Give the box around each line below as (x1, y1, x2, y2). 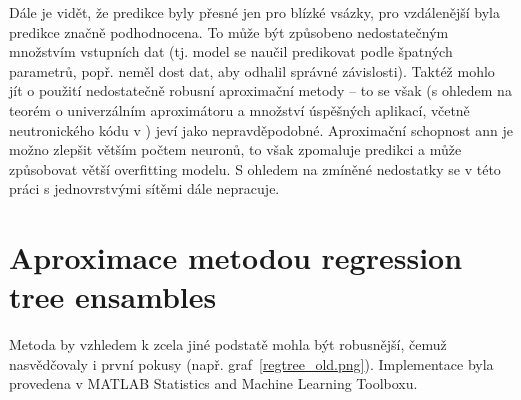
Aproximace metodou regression (9, 237, 463, 278)
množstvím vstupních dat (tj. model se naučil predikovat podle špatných (9, 41, 453, 62)
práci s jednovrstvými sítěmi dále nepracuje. (9, 178, 280, 199)
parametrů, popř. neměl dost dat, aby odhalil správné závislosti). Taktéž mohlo (9, 60, 495, 81)
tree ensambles (9, 276, 217, 317)
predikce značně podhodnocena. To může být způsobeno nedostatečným (9, 21, 449, 42)
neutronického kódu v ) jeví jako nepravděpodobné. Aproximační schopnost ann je (9, 119, 513, 140)
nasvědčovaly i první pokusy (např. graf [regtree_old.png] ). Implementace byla (9, 353, 494, 374)
